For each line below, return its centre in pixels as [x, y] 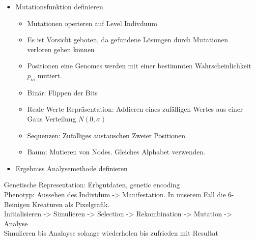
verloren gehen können [61, 49]
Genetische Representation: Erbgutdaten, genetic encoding [92, 185]
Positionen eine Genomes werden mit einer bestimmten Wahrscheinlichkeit [139, 66]
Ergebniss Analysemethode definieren [71, 168]
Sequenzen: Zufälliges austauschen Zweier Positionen [106, 135]
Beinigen [17, 204]
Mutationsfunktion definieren [59, 6]
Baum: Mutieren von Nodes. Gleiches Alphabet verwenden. [116, 152]
